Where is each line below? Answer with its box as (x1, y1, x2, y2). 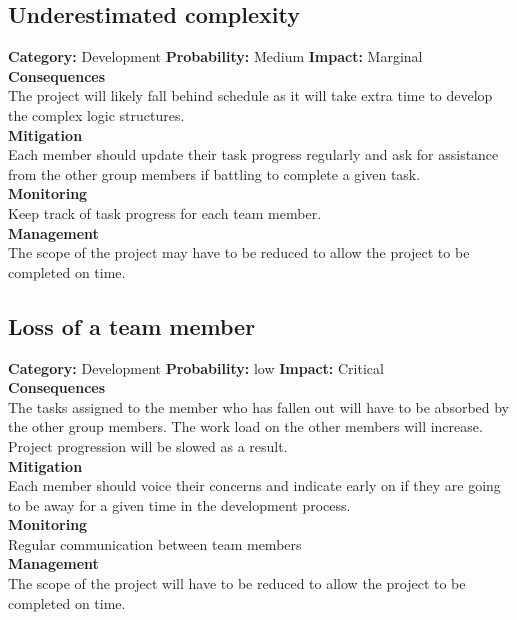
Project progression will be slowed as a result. (8, 435, 288, 456)
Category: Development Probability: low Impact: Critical (8, 357, 384, 378)
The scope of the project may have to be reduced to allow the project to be (8, 242, 470, 263)
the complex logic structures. (8, 104, 185, 125)
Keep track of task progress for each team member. (8, 202, 322, 223)
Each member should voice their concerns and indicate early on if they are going (8, 475, 501, 496)
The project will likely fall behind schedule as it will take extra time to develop (8, 85, 493, 106)
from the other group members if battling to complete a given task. (8, 163, 421, 184)
